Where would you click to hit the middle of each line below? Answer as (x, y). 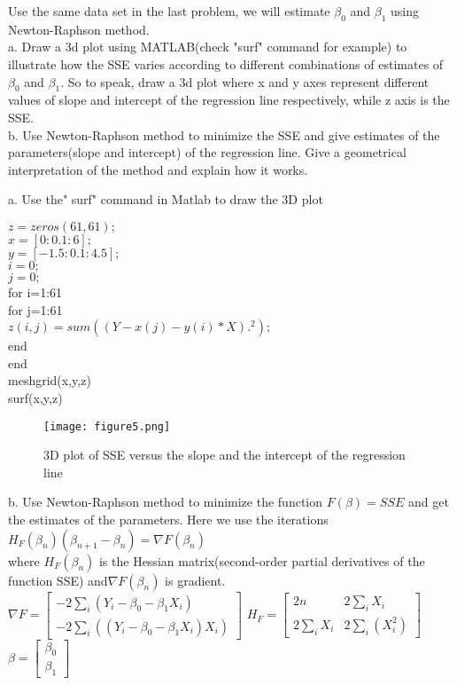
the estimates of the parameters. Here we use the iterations (168, 519)
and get (428, 502)
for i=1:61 (35, 291)
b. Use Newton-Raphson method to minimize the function (166, 502)
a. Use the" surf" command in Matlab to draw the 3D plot (166, 199)
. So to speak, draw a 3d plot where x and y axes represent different (245, 81)
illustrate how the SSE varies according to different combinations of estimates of (226, 63)
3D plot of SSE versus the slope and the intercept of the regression (225, 455)
